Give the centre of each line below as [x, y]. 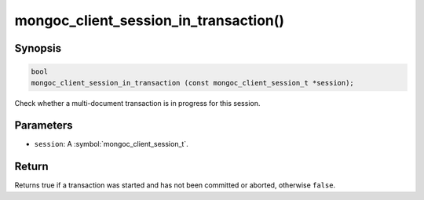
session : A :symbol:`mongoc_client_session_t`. [111, 144]
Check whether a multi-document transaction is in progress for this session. [137, 103]
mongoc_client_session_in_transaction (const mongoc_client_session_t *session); [193, 83]
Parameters [44, 125]
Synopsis [38, 48]
